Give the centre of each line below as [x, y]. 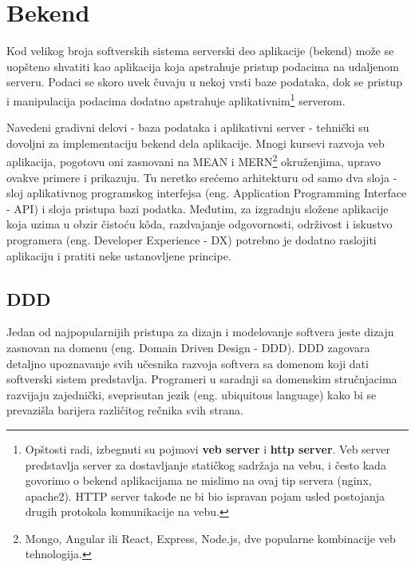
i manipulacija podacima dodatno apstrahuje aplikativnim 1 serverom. [176, 99]
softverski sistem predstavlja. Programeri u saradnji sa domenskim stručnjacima [202, 379]
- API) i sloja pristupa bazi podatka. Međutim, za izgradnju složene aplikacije [198, 208]
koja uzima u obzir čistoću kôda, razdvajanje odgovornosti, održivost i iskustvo [200, 224]
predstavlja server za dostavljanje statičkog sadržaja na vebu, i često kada [206, 464]
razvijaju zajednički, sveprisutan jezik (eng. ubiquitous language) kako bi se [192, 394]
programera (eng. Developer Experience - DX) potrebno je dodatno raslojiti [192, 239]
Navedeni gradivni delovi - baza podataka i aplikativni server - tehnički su [188, 127]
